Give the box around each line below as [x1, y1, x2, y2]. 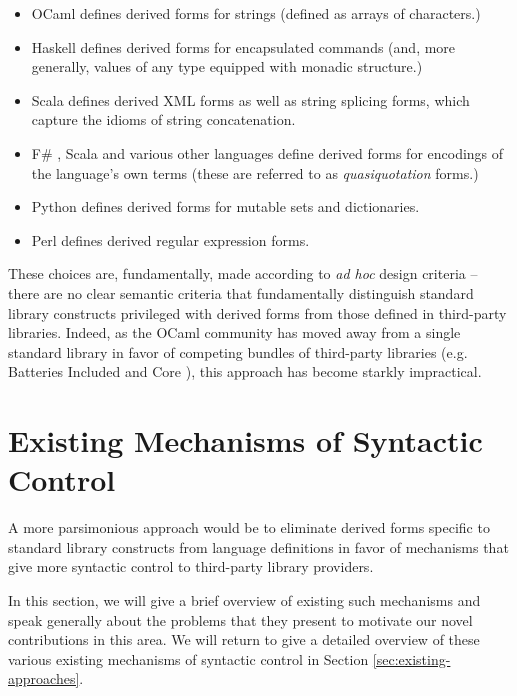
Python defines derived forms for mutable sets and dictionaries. [31, 196, 420, 217]
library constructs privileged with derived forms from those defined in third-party [8, 302, 507, 323]
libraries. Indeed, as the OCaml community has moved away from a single [8, 322, 461, 343]
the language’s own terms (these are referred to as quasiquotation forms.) [31, 162, 479, 183]
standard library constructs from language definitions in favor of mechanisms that [8, 536, 509, 557]
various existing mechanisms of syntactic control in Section [8, 648, 369, 669]
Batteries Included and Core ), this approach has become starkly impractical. [8, 361, 482, 382]
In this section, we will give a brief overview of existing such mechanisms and [8, 590, 481, 610]
